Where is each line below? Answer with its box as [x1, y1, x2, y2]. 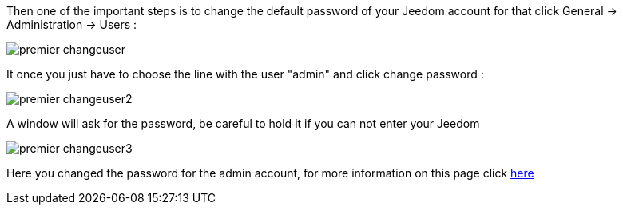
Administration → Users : [6, 18, 137, 31]
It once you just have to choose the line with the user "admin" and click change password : [6, 67, 484, 81]
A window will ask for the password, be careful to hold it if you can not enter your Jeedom [6, 117, 480, 130]
